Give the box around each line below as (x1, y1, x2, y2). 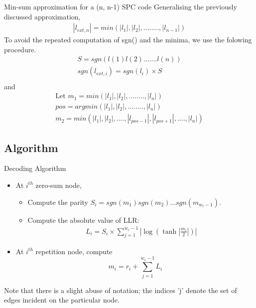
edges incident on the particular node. (4, 295, 120, 305)
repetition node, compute (35, 246, 113, 256)
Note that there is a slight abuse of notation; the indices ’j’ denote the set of (4, 285, 237, 295)
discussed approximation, (4, 11, 81, 21)
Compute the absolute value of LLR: (27, 214, 139, 225)
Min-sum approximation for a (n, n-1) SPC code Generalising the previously (4, 1, 237, 11)
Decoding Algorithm (4, 163, 66, 173)
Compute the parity (27, 196, 88, 207)
